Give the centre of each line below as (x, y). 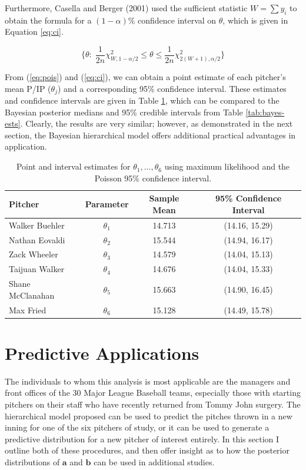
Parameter (107, 204)
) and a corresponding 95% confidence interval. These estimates (172, 88)
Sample (164, 198)
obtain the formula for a (48, 20)
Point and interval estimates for (73, 166)
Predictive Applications (102, 352)
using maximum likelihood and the (227, 166)
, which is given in (255, 20)
